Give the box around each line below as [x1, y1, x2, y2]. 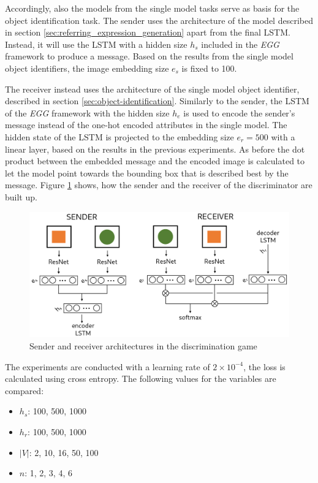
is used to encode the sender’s [183, 106, 295, 119]
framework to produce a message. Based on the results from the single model [5, 50, 293, 63]
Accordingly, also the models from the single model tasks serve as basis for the [5, 2, 300, 14]
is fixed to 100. [181, 61, 237, 74]
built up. [5, 190, 37, 203]
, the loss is [243, 360, 286, 373]
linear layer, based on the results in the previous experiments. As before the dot [5, 142, 305, 155]
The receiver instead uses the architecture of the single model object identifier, [5, 82, 300, 95]
